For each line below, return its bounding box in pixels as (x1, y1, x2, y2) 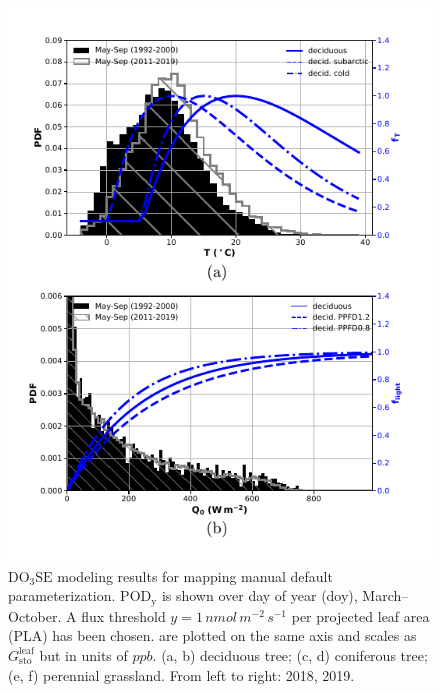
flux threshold (81, 605, 166, 626)
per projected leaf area (291, 605, 430, 626)
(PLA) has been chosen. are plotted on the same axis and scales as (8, 625, 417, 646)
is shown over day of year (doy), (161, 585, 358, 606)
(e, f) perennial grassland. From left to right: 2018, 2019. (8, 664, 355, 685)
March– (362, 585, 409, 606)
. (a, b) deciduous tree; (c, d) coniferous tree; (152, 644, 428, 665)
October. (8, 605, 62, 626)
